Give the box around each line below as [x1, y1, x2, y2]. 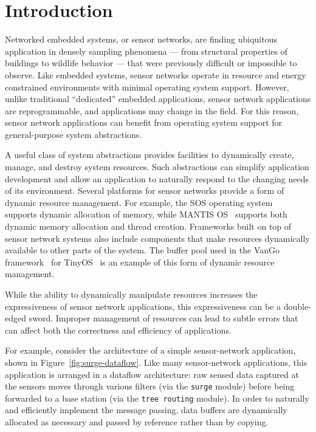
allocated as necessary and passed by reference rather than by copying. [5, 416, 269, 428]
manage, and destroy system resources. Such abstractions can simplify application [5, 160, 309, 173]
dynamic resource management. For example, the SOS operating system [5, 196, 273, 208]
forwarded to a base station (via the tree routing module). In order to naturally [5, 391, 309, 404]
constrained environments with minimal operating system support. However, [5, 80, 289, 93]
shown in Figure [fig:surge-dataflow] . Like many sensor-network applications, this [5, 355, 307, 368]
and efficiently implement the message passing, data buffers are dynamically [5, 403, 287, 416]
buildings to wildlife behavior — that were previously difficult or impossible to [5, 57, 297, 69]
